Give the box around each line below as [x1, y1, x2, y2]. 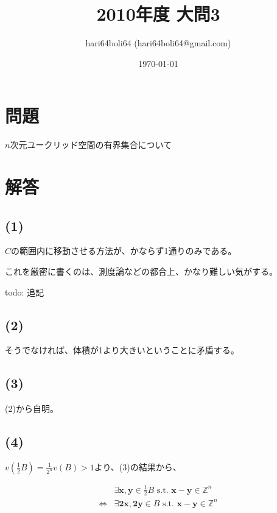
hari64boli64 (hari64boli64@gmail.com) [85, 37, 231, 49]
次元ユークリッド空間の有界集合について [10, 138, 172, 151]
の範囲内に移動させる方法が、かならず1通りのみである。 [11, 244, 237, 257]
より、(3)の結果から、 [94, 461, 181, 473]
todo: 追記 [5, 285, 44, 298]
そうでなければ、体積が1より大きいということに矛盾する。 [5, 344, 239, 356]
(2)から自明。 [5, 402, 58, 415]
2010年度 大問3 [96, 1, 220, 26]
